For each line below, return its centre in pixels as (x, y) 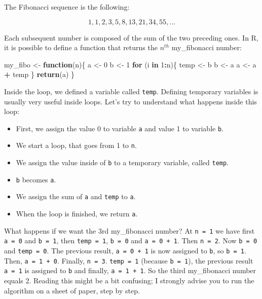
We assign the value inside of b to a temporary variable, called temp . (122, 162)
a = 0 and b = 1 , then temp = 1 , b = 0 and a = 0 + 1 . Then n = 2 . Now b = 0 (131, 240)
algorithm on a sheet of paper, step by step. (72, 290)
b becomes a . (36, 179)
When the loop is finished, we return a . (77, 214)
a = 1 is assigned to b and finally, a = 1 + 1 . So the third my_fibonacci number (130, 270)
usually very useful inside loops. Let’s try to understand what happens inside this (130, 101)
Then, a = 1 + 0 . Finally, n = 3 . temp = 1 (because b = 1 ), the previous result (129, 260)
